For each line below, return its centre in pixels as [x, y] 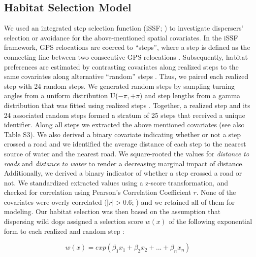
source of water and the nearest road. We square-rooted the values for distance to [127, 153]
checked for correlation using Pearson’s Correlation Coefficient [98, 192]
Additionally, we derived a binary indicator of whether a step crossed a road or [123, 173]
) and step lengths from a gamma [190, 95]
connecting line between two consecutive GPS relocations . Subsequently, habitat [126, 56]
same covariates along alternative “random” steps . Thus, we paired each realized [126, 76]
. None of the [216, 192]
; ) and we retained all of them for [183, 202]
